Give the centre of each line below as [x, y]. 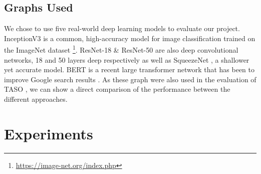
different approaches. [36, 99]
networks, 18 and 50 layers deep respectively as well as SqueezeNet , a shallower [127, 59]
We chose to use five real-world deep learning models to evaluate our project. [122, 28]
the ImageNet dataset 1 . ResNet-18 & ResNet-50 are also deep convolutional [121, 49]
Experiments [49, 133]
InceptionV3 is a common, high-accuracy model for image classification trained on [130, 38]
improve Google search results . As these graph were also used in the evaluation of [130, 79]
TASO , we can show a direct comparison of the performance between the [117, 89]
